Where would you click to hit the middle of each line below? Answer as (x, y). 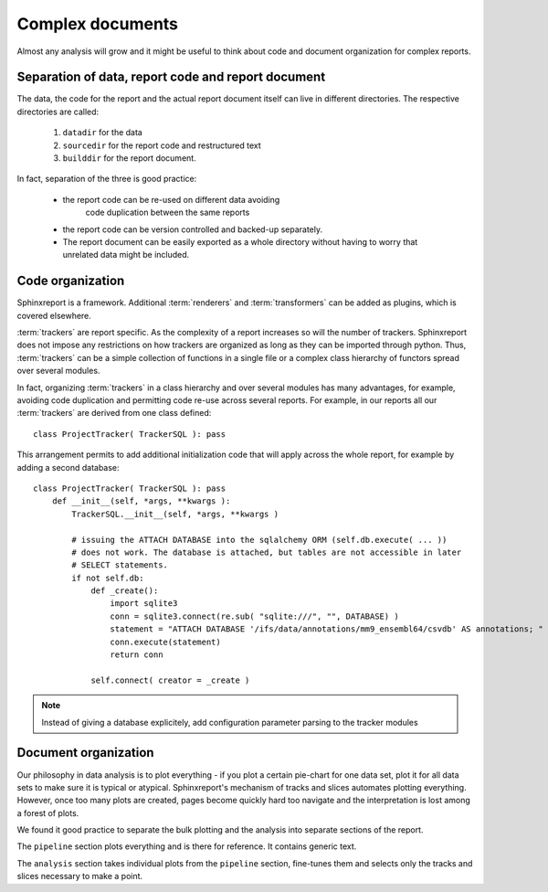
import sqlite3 (144, 604)
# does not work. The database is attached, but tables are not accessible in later (267, 552)
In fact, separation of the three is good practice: (107, 179)
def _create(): (125, 591)
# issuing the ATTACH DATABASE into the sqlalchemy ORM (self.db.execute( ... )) (259, 540)
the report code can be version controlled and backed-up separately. (193, 229)
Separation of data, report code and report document (171, 77)
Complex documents (97, 24)
